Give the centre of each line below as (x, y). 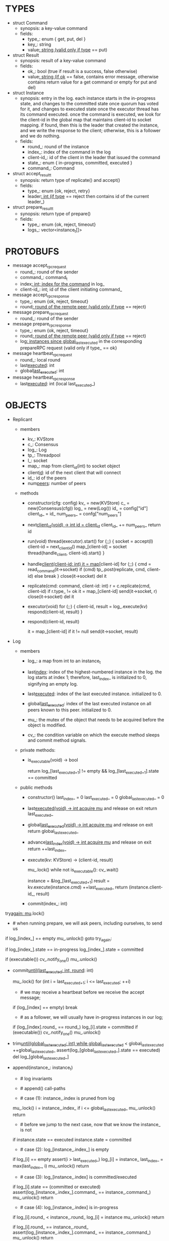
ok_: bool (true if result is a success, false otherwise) (82, 71)
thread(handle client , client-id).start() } (66, 554)
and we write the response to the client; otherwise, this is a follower (90, 130)
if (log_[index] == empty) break (45, 1008)
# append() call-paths (43, 1089)
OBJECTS (26, 405)
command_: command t (44, 278)
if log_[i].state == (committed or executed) (57, 1187)
